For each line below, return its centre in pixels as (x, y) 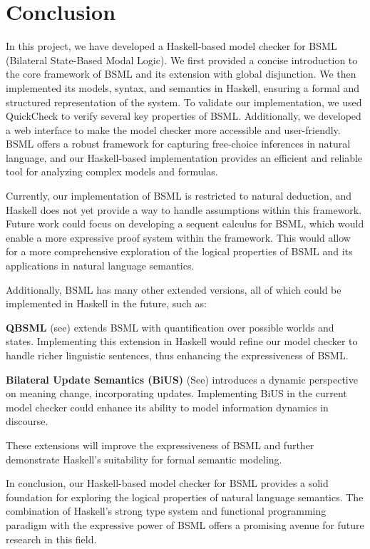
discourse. (27, 421)
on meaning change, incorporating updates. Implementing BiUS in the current (176, 393)
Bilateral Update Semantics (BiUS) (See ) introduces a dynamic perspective (182, 379)
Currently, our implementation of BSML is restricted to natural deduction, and (179, 196)
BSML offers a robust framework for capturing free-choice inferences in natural (178, 144)
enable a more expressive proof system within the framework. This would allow (178, 237)
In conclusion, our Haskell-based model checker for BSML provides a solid (167, 483)
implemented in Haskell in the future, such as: (106, 303)
